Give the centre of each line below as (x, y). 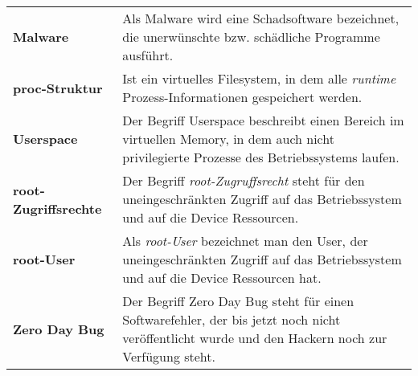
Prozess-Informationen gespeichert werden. (242, 97)
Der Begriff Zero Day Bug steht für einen (238, 301)
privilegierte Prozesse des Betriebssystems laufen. (261, 157)
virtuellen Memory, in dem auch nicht (228, 139)
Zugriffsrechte (57, 208)
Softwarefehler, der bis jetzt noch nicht (232, 319)
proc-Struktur (58, 88)
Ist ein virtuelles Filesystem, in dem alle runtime (259, 78)
